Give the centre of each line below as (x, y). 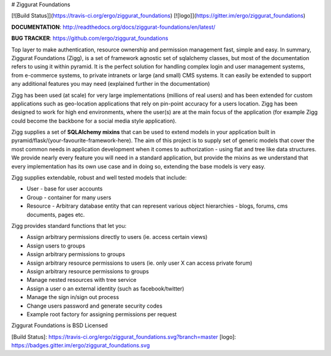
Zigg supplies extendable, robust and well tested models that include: (99, 178)
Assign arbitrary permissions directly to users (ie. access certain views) (117, 237)
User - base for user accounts (65, 189)
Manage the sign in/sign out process (73, 297)
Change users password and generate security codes (94, 306)
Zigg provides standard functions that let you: (69, 225)
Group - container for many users (69, 197)
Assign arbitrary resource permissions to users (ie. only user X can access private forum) (139, 263)
